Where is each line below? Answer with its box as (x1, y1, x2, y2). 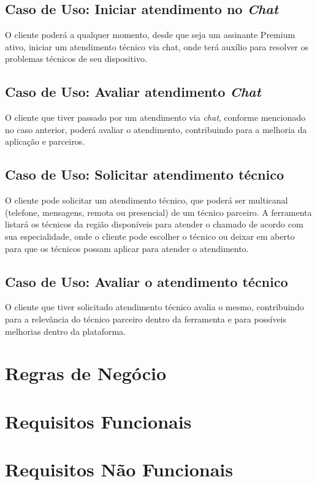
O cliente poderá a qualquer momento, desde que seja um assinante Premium (5, 28, 296, 41)
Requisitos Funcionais (5, 408, 192, 433)
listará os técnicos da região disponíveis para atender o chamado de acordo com (5, 218, 304, 231)
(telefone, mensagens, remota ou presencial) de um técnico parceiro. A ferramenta (5, 205, 312, 218)
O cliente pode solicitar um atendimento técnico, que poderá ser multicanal (5, 194, 288, 207)
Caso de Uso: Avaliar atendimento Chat (5, 82, 261, 101)
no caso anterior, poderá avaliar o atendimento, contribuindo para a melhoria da (5, 123, 307, 136)
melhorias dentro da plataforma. (5, 324, 126, 337)
